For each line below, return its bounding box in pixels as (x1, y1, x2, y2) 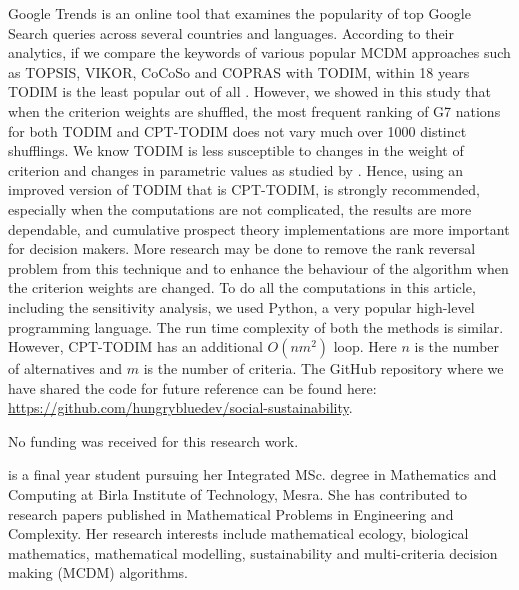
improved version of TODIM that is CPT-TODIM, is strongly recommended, (8, 179, 480, 200)
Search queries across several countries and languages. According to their (8, 22, 454, 43)
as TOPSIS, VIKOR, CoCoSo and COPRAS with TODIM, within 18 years (8, 61, 470, 82)
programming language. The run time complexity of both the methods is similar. (8, 316, 504, 337)
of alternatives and (8, 358, 123, 379)
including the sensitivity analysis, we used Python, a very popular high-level (8, 296, 475, 317)
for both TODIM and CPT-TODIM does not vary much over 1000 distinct (8, 120, 467, 141)
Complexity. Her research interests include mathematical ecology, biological (8, 523, 469, 544)
